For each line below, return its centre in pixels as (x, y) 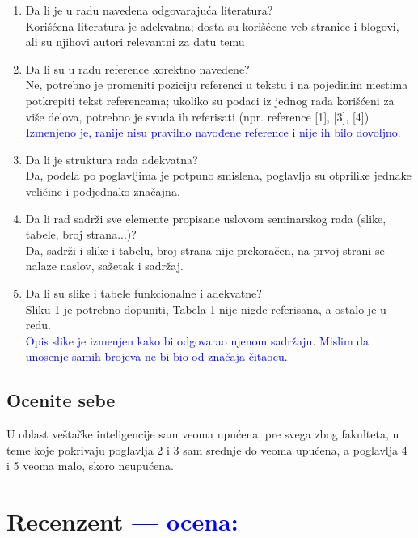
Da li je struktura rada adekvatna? (112, 159)
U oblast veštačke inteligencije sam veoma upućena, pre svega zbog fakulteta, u (203, 434)
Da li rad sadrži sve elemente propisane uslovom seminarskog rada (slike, (206, 218)
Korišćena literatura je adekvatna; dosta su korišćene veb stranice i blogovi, (212, 25)
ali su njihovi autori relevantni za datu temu (135, 42)
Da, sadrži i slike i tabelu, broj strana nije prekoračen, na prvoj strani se (205, 250)
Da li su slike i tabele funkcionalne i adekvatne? (144, 292)
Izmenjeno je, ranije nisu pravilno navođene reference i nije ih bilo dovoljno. (213, 132)
